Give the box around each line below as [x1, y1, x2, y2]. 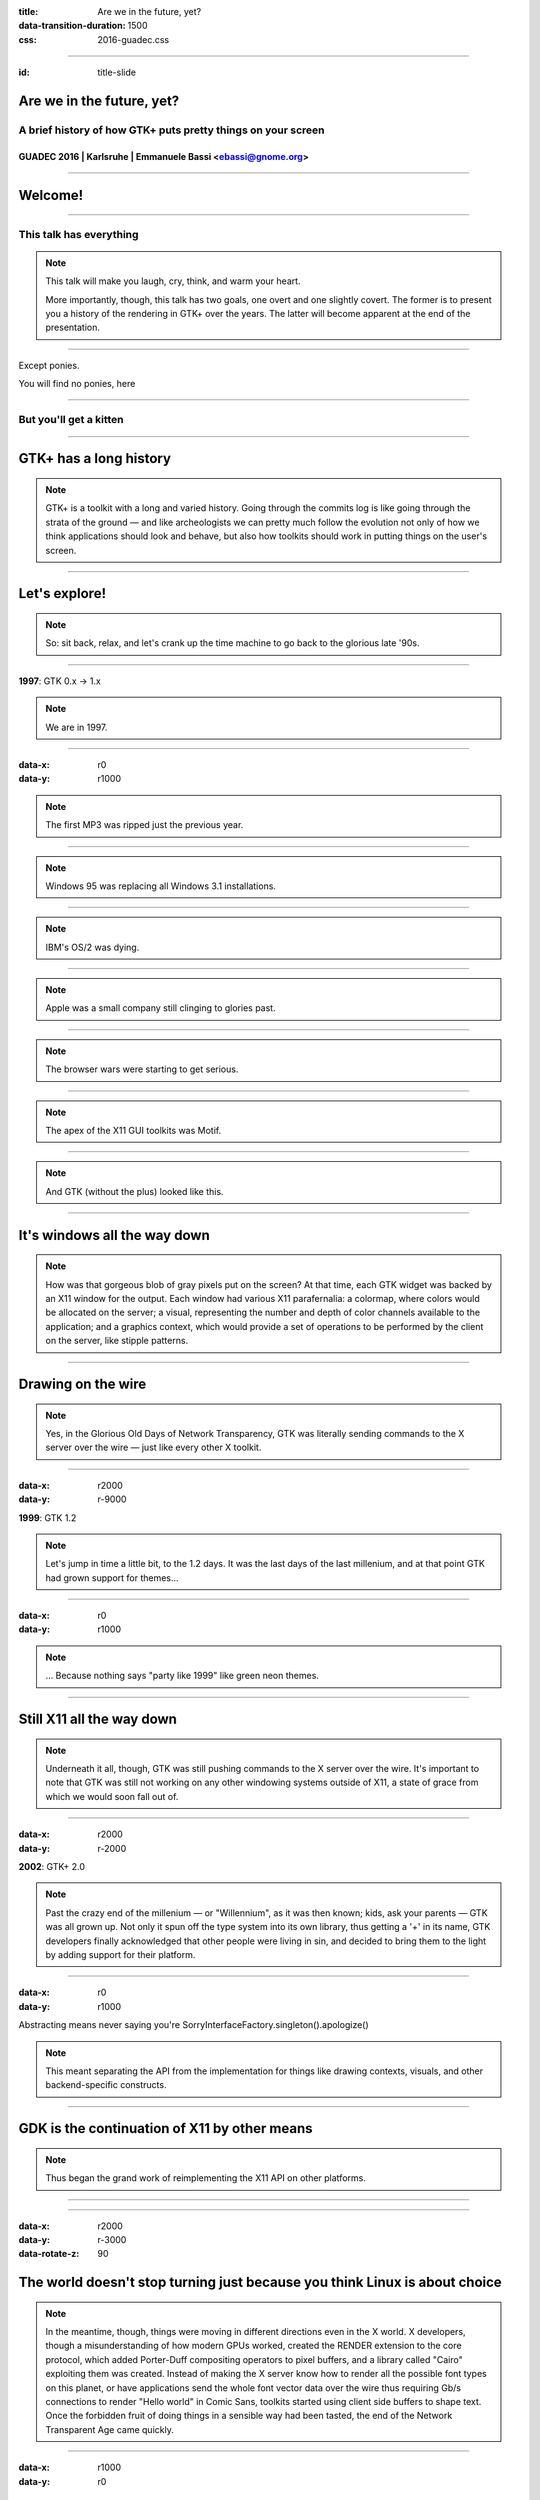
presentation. [45, 321, 100, 334]
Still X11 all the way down [18, 1711, 177, 1728]
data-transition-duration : [18, 20, 126, 32]
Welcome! [18, 186, 84, 204]
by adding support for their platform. [45, 1948, 196, 1960]
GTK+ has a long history [18, 450, 172, 467]
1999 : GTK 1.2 [18, 1511, 77, 1524]
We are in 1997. [45, 721, 108, 733]
